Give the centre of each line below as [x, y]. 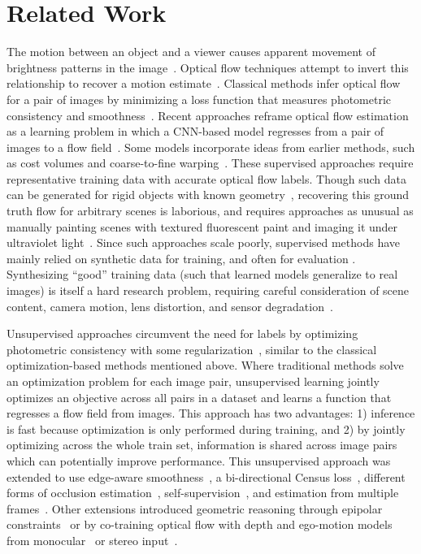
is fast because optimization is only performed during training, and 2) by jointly [206, 428]
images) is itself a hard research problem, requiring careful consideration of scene [208, 290]
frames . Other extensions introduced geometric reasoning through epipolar [195, 508]
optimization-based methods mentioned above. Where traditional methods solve [205, 365]
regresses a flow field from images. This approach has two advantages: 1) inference [211, 413]
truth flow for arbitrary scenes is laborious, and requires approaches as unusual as [210, 211]
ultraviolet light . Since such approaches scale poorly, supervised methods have [204, 242]
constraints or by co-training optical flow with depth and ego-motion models [200, 524]
